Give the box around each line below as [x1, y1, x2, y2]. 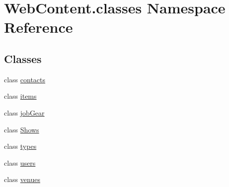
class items [4, 91, 37, 101]
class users [4, 157, 36, 168]
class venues [4, 174, 40, 185]
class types [4, 141, 37, 151]
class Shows [4, 124, 39, 134]
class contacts [4, 74, 46, 84]
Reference [4, 17, 73, 37]
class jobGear [4, 107, 45, 118]
